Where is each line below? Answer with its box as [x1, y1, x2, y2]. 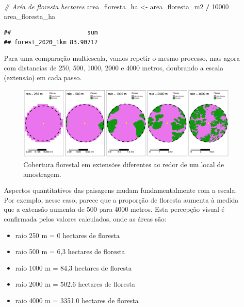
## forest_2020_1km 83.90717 [4, 38, 98, 46]
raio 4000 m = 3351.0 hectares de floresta [15, 295, 139, 305]
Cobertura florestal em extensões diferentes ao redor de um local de [23, 159, 224, 169]
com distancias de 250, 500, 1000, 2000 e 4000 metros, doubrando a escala [4, 62, 224, 72]
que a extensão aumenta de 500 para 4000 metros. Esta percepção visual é [4, 204, 225, 214]
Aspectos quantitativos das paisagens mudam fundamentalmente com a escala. [4, 185, 237, 195]
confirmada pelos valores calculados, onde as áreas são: [4, 213, 166, 223]
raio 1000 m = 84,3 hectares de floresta [15, 262, 132, 273]
